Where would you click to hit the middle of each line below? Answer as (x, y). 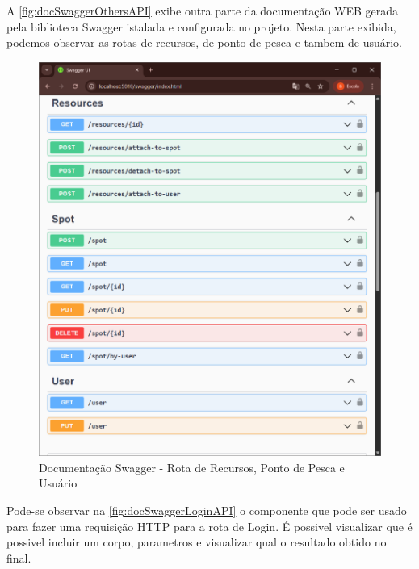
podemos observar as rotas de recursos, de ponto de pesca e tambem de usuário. (205, 42)
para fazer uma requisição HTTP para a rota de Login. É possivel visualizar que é (209, 526)
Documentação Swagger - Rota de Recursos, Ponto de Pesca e (192, 467)
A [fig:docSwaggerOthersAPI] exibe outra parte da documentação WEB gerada (203, 10)
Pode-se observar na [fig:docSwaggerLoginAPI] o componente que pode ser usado (207, 510)
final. (19, 557)
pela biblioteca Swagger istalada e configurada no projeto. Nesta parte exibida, (201, 26)
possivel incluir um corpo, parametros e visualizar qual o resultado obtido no (197, 542)
